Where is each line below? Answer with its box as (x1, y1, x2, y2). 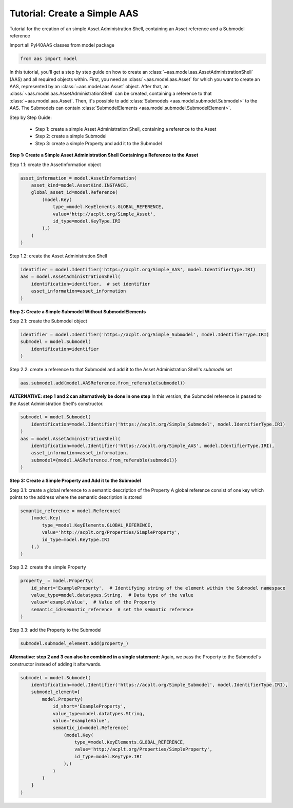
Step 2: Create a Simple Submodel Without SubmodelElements (9, 308, 146, 315)
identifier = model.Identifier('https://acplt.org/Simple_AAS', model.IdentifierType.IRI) (20, 267, 256, 273)
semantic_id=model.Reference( (52, 725, 129, 731)
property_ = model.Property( (20, 578, 94, 584)
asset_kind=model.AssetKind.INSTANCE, (31, 182, 129, 188)
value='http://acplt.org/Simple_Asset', (52, 211, 156, 217)
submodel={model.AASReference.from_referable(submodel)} (31, 457, 178, 463)
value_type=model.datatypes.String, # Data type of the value (31, 592, 194, 598)
